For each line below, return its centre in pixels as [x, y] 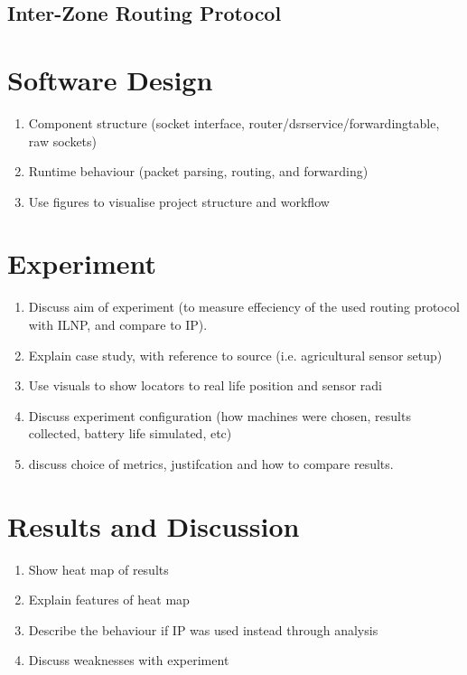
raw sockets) [63, 141]
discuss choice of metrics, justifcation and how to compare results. [211, 463]
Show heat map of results [98, 569]
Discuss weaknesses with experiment [129, 660]
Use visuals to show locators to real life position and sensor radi [205, 385]
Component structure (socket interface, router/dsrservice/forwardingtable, [234, 122]
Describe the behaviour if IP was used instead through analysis [203, 629]
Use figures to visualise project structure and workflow [179, 201]
